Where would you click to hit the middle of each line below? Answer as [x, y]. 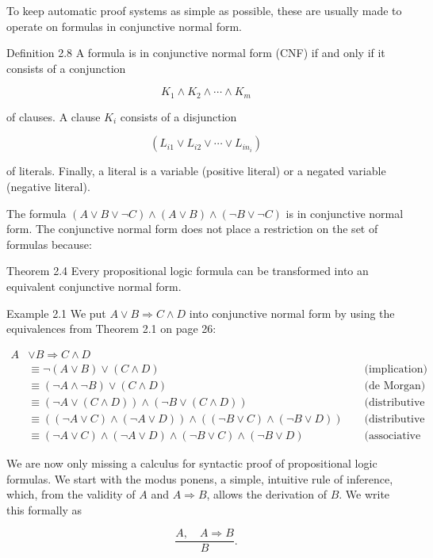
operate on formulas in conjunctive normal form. [124, 26]
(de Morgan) [395, 386]
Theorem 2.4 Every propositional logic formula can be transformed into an [188, 271]
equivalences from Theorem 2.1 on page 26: [111, 329]
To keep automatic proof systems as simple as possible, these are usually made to [204, 10]
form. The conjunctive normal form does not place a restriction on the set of [192, 229]
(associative [393, 436]
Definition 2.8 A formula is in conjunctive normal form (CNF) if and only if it [196, 53]
